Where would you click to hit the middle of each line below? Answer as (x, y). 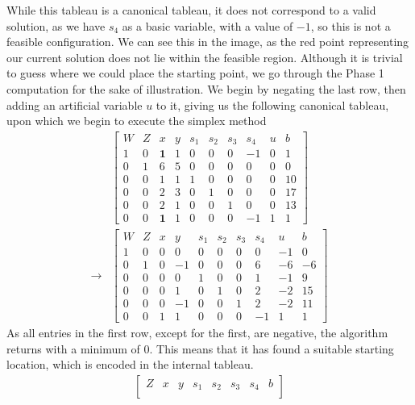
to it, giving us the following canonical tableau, (272, 104)
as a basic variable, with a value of (207, 25)
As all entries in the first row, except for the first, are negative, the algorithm (197, 333)
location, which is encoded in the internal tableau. (130, 364)
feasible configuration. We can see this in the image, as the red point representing (208, 42)
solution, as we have (56, 25)
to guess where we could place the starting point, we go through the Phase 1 (195, 73)
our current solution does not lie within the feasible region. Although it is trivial (205, 57)
